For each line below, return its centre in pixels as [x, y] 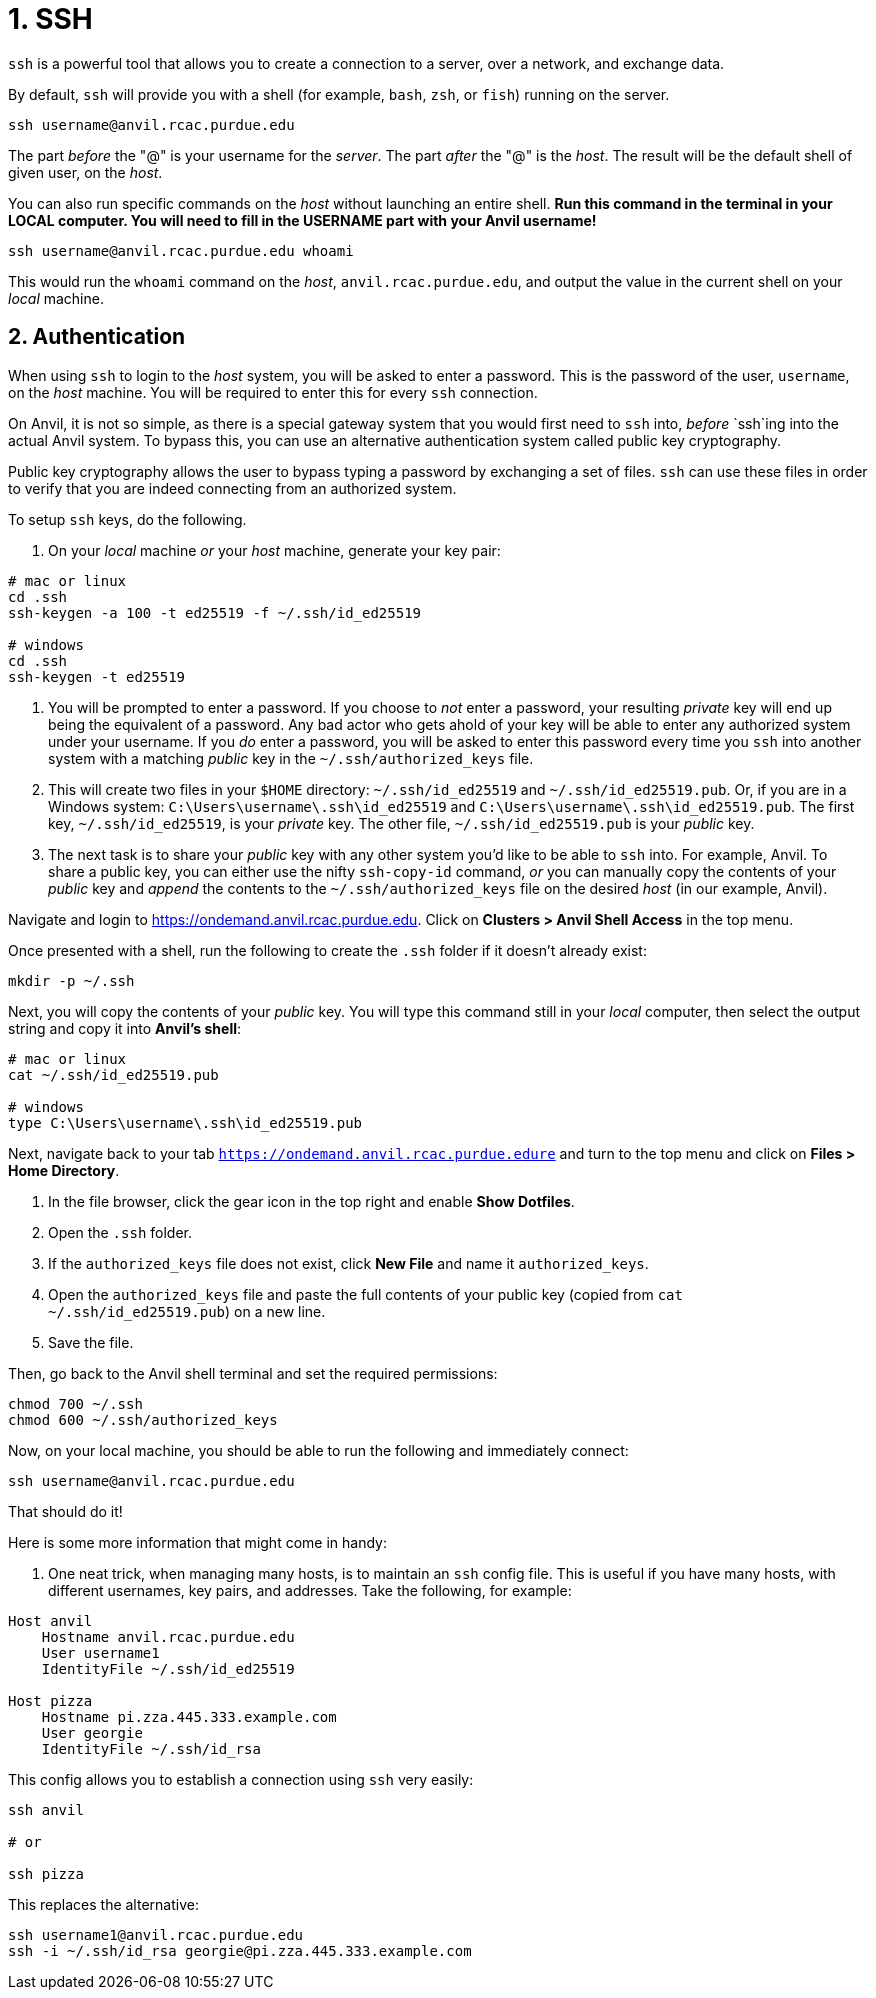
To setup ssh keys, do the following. [127, 519]
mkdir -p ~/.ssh [71, 980]
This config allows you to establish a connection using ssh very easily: [241, 1779]
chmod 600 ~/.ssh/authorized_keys [143, 1419]
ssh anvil [46, 1809]
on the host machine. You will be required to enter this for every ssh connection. [273, 392]
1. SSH [50, 19]
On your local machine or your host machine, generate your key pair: [274, 550]
